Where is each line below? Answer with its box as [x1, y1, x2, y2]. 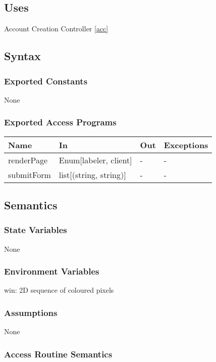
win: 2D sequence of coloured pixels [4, 285, 114, 295]
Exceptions [164, 139, 208, 151]
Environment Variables [4, 265, 99, 278]
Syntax [4, 48, 41, 64]
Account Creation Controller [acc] [4, 23, 109, 34]
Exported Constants [4, 74, 88, 87]
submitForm [8, 168, 51, 180]
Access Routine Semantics [4, 347, 113, 360]
